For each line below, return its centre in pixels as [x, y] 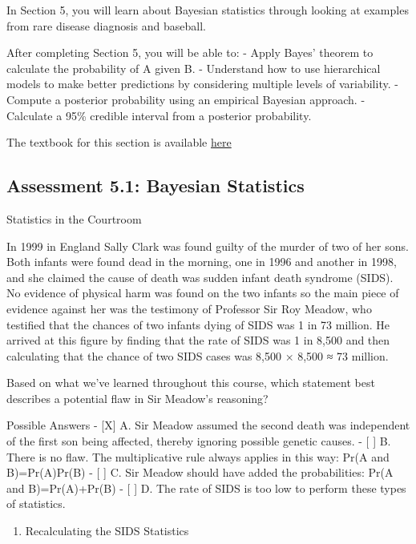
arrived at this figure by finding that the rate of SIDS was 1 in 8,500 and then [198, 340]
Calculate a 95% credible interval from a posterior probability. [159, 115]
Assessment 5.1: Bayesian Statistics [155, 185]
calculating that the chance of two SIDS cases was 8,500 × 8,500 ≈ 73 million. [198, 355]
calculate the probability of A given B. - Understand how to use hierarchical [194, 68]
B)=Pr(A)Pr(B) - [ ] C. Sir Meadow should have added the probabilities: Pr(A [200, 472]
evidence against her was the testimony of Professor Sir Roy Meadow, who [189, 308]
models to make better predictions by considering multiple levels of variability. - [202, 84]
